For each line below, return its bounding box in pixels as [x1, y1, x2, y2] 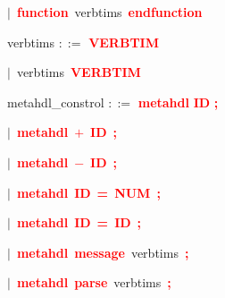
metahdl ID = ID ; [16, 213, 142, 232]
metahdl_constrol [7, 92, 104, 111]
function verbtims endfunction [16, 3, 203, 21]
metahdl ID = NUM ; [16, 183, 161, 201]
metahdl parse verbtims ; [16, 273, 171, 292]
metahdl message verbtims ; [16, 243, 189, 261]
